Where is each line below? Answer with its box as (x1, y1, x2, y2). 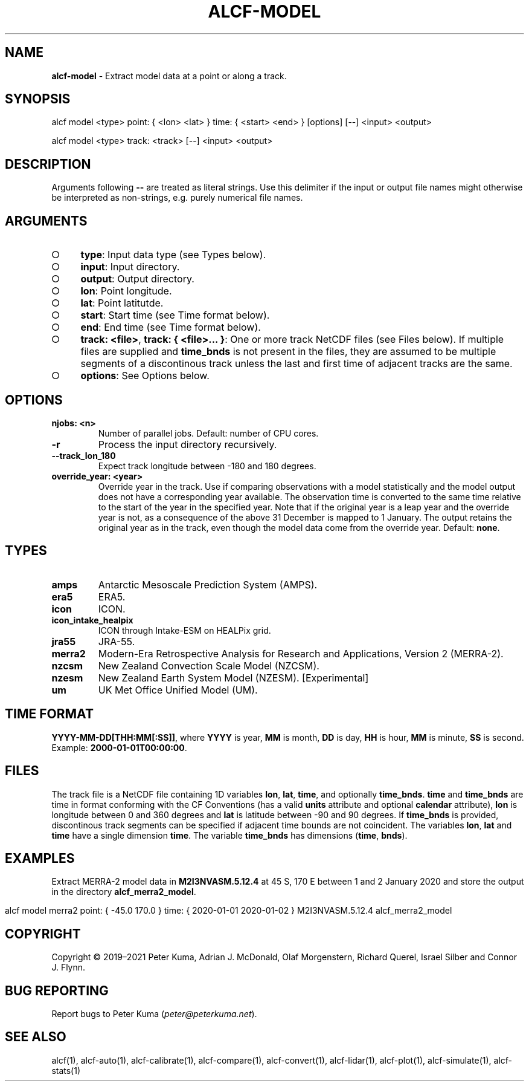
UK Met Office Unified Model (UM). (98, 683, 258, 696)
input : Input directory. (80, 261, 180, 273)
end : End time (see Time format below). (80, 321, 261, 334)
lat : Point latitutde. (80, 297, 164, 310)
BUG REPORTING (5, 983, 109, 998)
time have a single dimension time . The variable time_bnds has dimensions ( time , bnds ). (51, 830, 408, 841)
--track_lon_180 (51, 450, 116, 461)
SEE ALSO (5, 1029, 66, 1045)
